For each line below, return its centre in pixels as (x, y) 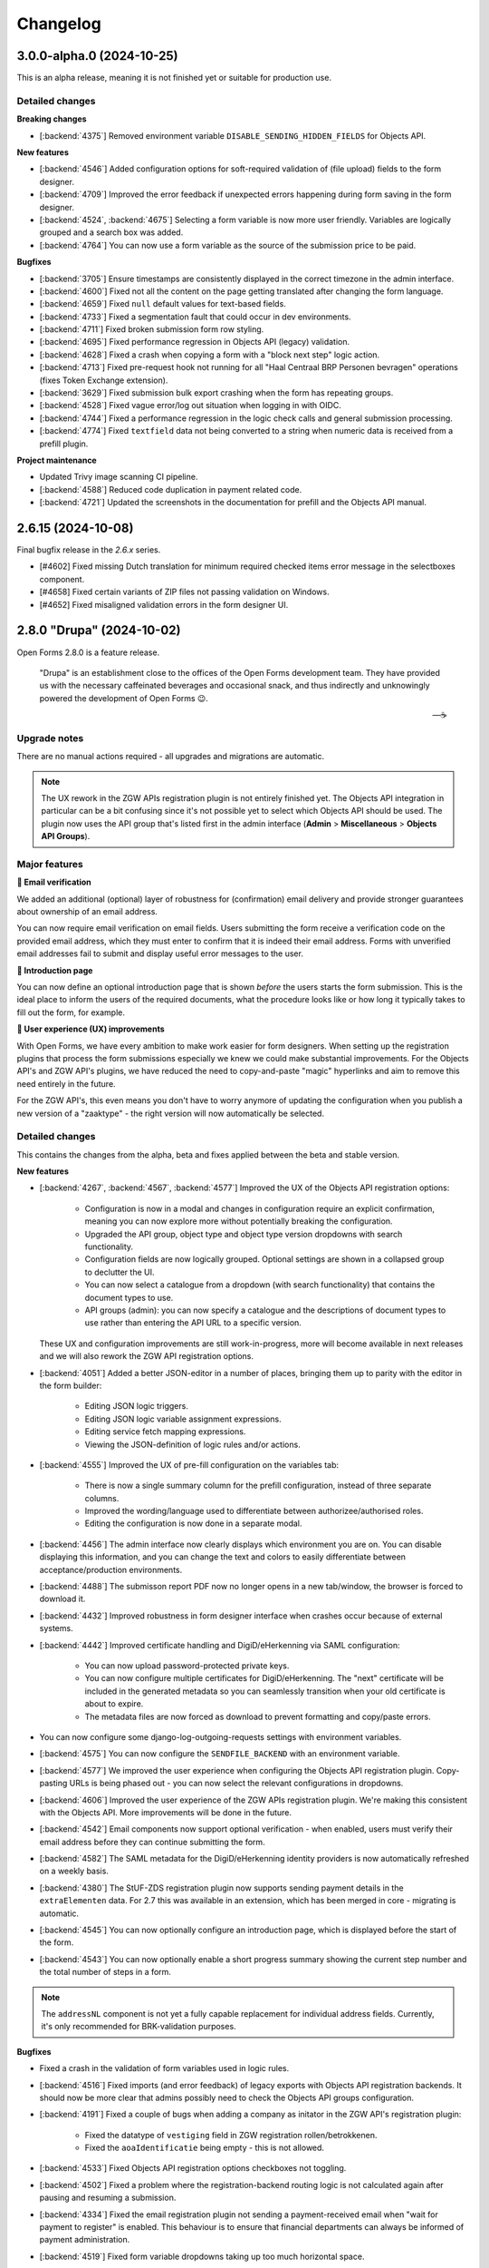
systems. (56, 1628)
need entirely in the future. (67, 1083)
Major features (50, 864)
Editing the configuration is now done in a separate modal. (193, 1523)
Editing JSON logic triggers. (137, 1406)
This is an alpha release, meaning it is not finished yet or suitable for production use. (174, 78)
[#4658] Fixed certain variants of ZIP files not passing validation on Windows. (184, 592)
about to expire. (114, 1704)
